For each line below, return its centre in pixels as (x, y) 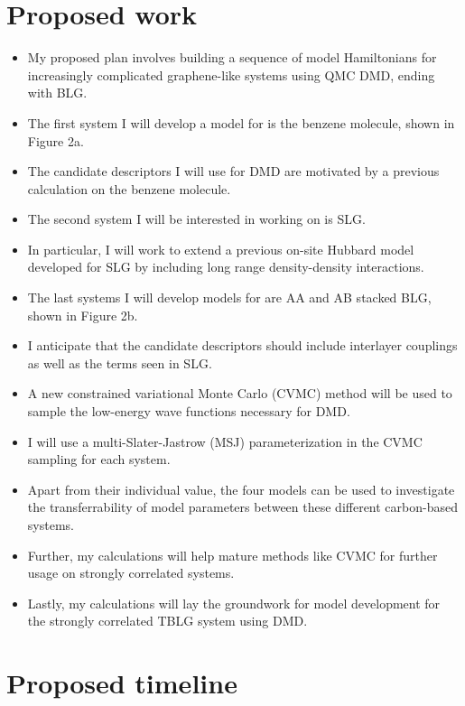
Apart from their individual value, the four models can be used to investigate (241, 489)
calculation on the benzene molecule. (129, 188)
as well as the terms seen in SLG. (120, 362)
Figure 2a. (56, 140)
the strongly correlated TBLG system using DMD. (167, 621)
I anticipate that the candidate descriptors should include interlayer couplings (242, 345)
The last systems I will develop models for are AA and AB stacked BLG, (229, 297)
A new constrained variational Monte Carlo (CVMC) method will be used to (240, 393)
